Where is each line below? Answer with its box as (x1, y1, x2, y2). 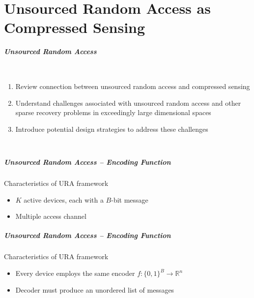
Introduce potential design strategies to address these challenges (15, 123, 208, 134)
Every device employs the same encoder (15, 268, 135, 278)
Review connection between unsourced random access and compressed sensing (15, 81, 250, 91)
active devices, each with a (24, 194, 104, 205)
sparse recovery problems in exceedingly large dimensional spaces (15, 107, 211, 118)
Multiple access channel (15, 211, 86, 221)
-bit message (111, 194, 148, 205)
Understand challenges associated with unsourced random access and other (15, 97, 241, 108)
